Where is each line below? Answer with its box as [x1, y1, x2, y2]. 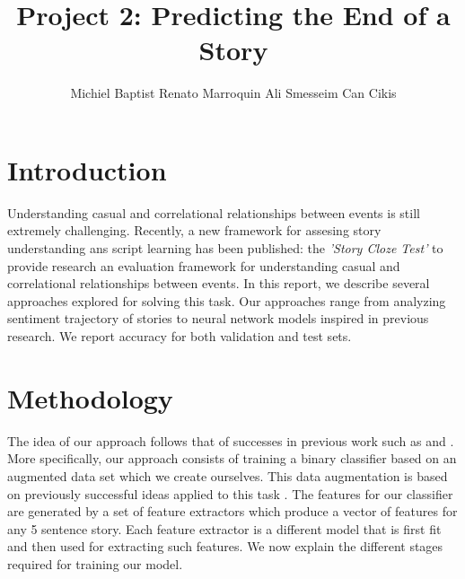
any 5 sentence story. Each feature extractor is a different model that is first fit [7, 519, 442, 538]
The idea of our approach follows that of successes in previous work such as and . [7, 431, 454, 450]
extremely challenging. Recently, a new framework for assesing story [7, 221, 382, 240]
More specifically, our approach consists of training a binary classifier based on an [7, 449, 457, 468]
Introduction [7, 151, 167, 188]
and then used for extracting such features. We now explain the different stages [7, 537, 443, 556]
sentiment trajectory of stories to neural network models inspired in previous [7, 309, 429, 328]
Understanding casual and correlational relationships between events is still [7, 203, 420, 222]
